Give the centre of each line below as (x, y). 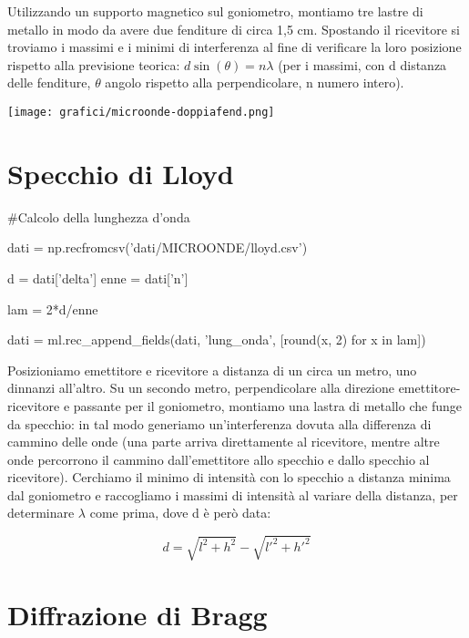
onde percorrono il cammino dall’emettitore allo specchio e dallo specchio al (219, 459)
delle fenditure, (49, 82)
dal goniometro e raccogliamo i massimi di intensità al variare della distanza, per (233, 494)
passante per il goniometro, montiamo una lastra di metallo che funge (267, 405)
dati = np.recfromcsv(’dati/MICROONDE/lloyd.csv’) (158, 247)
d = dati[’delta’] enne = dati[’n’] (98, 278)
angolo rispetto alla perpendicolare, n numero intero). (255, 82)
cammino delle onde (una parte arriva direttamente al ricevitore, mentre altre (224, 442)
